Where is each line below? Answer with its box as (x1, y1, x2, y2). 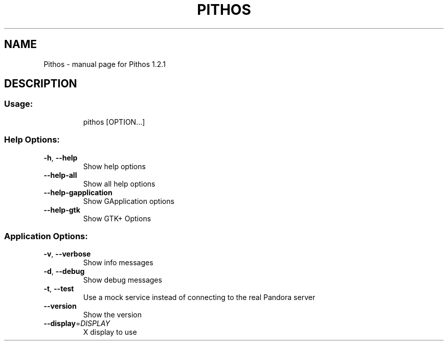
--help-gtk (43, 205, 80, 214)
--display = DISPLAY (43, 319, 110, 328)
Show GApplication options (83, 196, 174, 205)
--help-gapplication (43, 188, 113, 197)
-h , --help (43, 153, 78, 162)
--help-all (43, 170, 77, 179)
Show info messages (83, 258, 153, 267)
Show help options (83, 162, 146, 171)
